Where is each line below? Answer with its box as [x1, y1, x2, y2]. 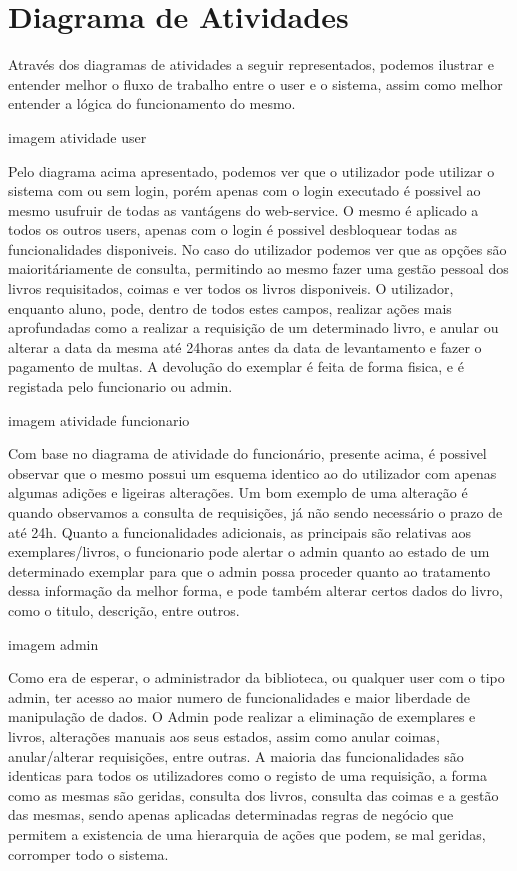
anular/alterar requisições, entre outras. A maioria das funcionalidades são [8, 745, 464, 766]
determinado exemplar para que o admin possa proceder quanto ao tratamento [8, 560, 491, 581]
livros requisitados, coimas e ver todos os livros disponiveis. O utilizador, [8, 278, 454, 299]
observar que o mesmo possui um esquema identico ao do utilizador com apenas [8, 462, 497, 483]
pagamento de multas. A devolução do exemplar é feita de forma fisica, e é [8, 356, 464, 377]
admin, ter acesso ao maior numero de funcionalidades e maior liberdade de [8, 686, 471, 707]
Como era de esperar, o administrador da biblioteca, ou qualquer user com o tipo [8, 667, 505, 688]
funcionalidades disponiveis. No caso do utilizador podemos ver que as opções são [8, 238, 507, 259]
